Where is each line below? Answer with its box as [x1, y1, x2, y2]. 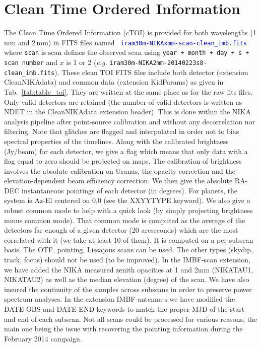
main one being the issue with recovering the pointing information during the [4, 323, 243, 334]
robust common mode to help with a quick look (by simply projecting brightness [4, 205, 253, 216]
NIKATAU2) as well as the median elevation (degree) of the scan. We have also [4, 274, 249, 285]
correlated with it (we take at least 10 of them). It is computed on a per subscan [4, 234, 253, 245]
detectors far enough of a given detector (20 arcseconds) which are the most [4, 225, 238, 235]
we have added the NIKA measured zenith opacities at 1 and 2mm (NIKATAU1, [4, 264, 253, 274]
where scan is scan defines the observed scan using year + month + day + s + [4, 47, 249, 57]
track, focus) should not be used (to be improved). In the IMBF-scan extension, [4, 254, 250, 265]
